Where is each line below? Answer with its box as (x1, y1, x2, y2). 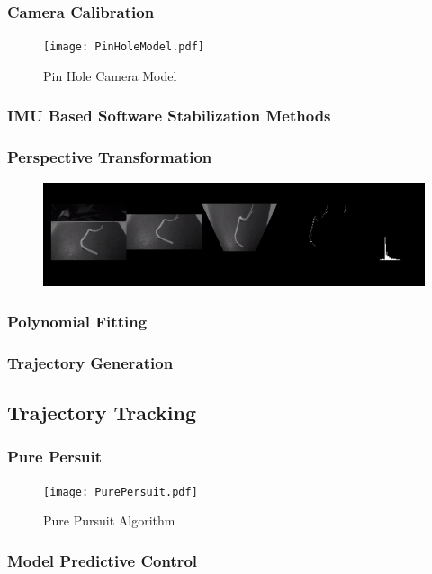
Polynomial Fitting (7, 309, 148, 332)
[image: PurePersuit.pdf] (43, 485, 198, 498)
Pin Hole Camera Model (43, 66, 177, 85)
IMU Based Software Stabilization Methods (7, 104, 331, 127)
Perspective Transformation (7, 146, 212, 168)
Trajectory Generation (7, 351, 174, 373)
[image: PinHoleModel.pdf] (43, 40, 204, 54)
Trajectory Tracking (7, 399, 196, 426)
